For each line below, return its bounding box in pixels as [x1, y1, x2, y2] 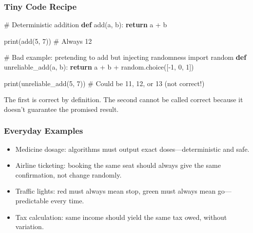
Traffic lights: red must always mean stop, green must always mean [15, 186, 216, 196]
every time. [51, 195, 84, 205]
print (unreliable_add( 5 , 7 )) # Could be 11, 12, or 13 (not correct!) [4, 78, 205, 88]
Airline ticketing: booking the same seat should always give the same [15, 160, 221, 170]
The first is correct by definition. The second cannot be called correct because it [4, 94, 243, 105]
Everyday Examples [4, 125, 83, 137]
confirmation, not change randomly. [15, 169, 122, 179]
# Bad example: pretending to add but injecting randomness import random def [4, 52, 247, 62]
